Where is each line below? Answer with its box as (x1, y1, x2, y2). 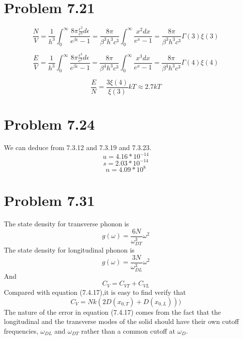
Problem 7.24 (4, 114, 95, 134)
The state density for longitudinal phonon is (4, 245, 135, 255)
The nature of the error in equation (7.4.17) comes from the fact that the (4, 306, 221, 317)
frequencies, (4, 325, 38, 336)
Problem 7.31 (4, 190, 95, 210)
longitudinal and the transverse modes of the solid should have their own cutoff (4, 316, 239, 326)
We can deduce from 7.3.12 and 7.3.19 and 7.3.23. (4, 142, 152, 153)
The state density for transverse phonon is (4, 219, 129, 229)
